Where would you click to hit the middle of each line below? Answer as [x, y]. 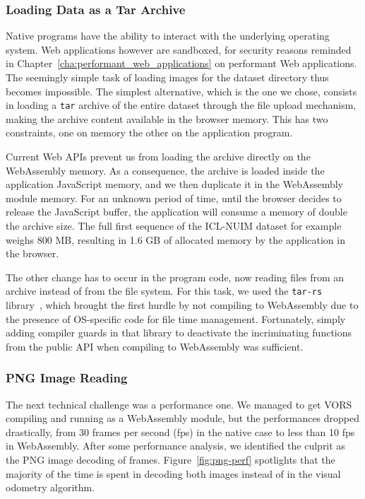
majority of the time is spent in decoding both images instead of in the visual [173, 473]
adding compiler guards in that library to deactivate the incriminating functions [179, 333]
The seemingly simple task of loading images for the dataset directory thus [167, 77]
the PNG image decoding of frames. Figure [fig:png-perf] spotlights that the [170, 459]
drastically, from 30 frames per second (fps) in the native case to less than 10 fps [180, 432]
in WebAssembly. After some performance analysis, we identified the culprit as [175, 446]
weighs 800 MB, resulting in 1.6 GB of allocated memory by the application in [175, 239]
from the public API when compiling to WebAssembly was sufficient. [155, 346]
